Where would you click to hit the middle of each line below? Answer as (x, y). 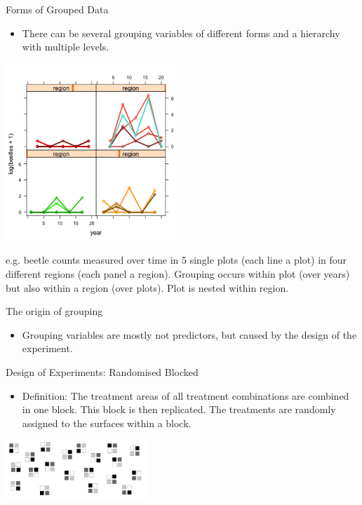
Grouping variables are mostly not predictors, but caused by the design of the (189, 334)
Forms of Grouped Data (57, 9)
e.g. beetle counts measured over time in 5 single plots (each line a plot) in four (176, 260)
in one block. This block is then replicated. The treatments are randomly (179, 409)
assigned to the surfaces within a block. (107, 423)
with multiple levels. (66, 47)
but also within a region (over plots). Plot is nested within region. (147, 287)
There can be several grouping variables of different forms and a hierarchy (181, 33)
